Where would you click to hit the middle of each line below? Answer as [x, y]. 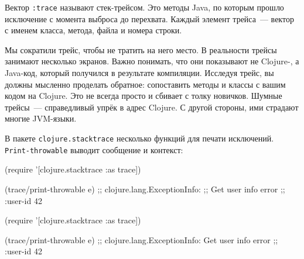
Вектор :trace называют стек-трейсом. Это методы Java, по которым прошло [144, 7]
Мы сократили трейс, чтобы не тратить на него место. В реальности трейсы [141, 49]
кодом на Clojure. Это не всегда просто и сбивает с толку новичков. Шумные [144, 96]
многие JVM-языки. [41, 118]
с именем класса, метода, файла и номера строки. [93, 30]
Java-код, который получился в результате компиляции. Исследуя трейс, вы [139, 73]
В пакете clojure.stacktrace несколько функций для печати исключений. [139, 138]
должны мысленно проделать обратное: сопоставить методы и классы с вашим [145, 84]
